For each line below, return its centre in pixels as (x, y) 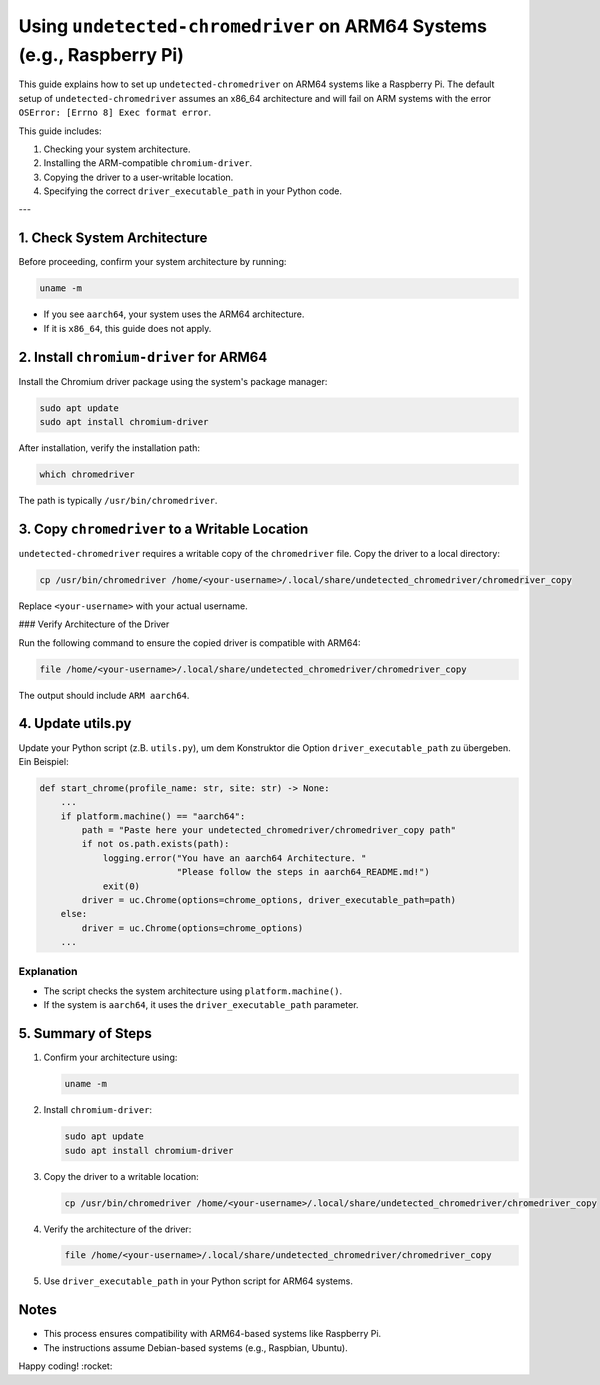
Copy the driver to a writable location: (121, 1176)
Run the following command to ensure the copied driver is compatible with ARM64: (189, 642)
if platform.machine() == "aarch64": (153, 816)
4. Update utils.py (75, 723)
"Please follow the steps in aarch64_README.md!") (303, 872)
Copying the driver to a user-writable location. (138, 177)
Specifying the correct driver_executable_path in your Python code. (192, 191)
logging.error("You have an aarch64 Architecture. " (234, 858)
